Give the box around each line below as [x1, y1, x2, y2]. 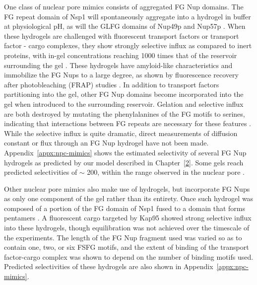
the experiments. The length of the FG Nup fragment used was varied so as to [4, 232, 242, 242]
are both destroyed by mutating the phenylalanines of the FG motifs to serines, [4, 108, 245, 119]
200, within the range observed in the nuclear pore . [87, 167, 245, 177]
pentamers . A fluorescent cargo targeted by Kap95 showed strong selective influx [4, 213, 252, 223]
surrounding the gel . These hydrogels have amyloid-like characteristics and [4, 60, 233, 70]
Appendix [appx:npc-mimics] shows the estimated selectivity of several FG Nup [4, 147, 247, 157]
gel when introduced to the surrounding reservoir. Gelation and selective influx [4, 98, 244, 109]
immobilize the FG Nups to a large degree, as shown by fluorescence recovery [4, 70, 239, 80]
